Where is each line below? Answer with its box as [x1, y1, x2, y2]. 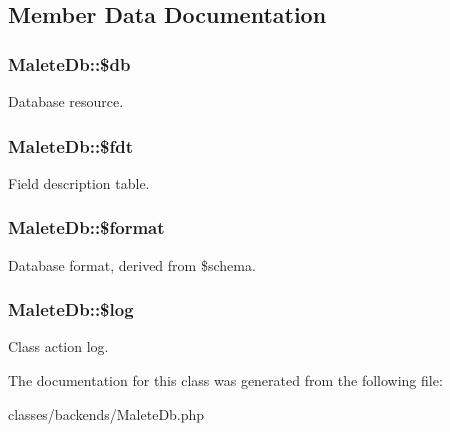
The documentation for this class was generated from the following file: [8, 370, 443, 391]
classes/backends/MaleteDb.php [8, 403, 205, 424]
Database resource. [8, 91, 124, 111]
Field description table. [8, 172, 150, 193]
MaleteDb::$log [8, 297, 134, 322]
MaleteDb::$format [8, 215, 165, 240]
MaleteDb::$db [8, 51, 131, 76]
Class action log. [8, 336, 109, 357]
